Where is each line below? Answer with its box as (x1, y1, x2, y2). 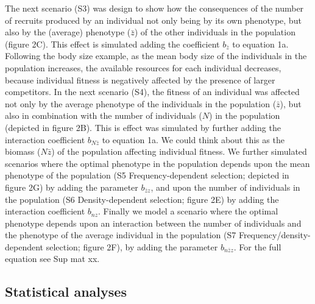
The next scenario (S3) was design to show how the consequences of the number (5, 2, 304, 14)
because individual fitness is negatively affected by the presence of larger (5, 73, 275, 86)
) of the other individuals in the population (134, 26, 296, 38)
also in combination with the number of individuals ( (5, 109, 202, 122)
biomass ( (5, 145, 41, 158)
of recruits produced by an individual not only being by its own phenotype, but (5, 13, 302, 26)
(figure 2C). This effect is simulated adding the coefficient (5, 37, 220, 50)
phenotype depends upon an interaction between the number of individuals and (5, 216, 302, 229)
